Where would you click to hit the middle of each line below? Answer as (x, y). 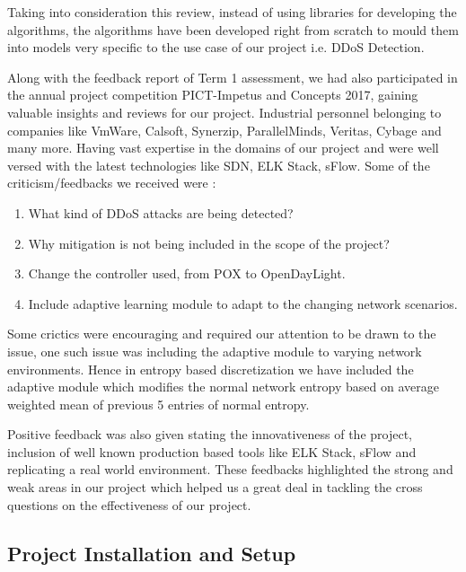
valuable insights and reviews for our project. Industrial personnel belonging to (224, 112)
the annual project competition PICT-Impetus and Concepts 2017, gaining (213, 95)
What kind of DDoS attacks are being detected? (161, 212)
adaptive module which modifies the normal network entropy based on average (223, 387)
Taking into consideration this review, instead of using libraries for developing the (232, 12)
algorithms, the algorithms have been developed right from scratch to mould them (233, 29)
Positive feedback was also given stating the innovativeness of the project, (210, 434)
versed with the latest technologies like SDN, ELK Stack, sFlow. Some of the (219, 165)
